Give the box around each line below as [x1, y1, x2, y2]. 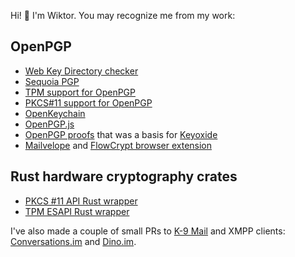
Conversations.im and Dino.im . [10, 235, 137, 247]
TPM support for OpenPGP [24, 86, 136, 98]
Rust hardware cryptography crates [10, 168, 238, 185]
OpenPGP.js [24, 118, 75, 130]
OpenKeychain [24, 107, 86, 119]
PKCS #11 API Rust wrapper [24, 195, 138, 207]
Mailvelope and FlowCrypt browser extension [24, 139, 213, 151]
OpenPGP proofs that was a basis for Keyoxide [24, 128, 218, 140]
